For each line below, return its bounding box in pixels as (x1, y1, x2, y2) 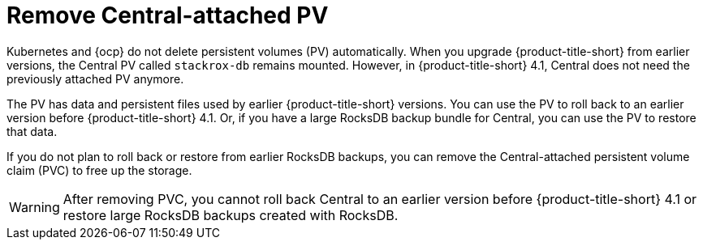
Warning (9, 198, 60, 215)
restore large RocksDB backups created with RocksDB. (63, 206, 399, 223)
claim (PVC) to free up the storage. (6, 163, 192, 177)
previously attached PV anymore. (6, 71, 184, 86)
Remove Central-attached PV (6, 2, 329, 29)
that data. (6, 124, 58, 138)
